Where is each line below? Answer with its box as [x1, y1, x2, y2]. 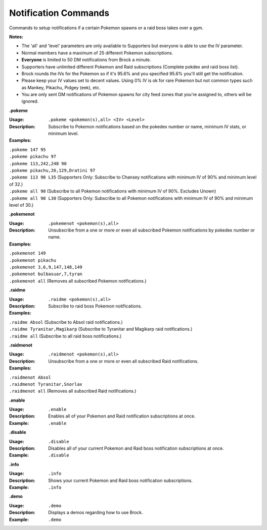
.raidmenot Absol [9, 374, 51, 380]
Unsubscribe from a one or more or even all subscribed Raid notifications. [48, 358, 199, 364]
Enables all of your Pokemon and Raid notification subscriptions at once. [48, 413, 196, 419]
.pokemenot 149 [9, 250, 46, 256]
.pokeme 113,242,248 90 [9, 161, 67, 166]
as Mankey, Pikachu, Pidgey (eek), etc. [21, 84, 101, 90]
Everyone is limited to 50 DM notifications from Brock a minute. [21, 57, 151, 63]
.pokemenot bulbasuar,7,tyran [9, 271, 83, 277]
